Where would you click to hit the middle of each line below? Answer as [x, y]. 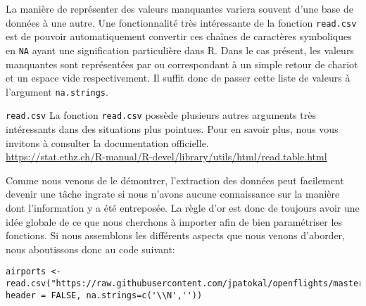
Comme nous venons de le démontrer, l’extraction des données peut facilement [175, 180]
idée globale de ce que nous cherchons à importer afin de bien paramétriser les [174, 221]
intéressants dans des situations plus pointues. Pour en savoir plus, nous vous [172, 129]
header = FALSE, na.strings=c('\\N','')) [104, 295]
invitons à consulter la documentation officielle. [107, 142]
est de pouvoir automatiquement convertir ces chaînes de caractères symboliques [179, 36]
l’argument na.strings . [57, 91]
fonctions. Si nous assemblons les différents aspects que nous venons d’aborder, [176, 235]
